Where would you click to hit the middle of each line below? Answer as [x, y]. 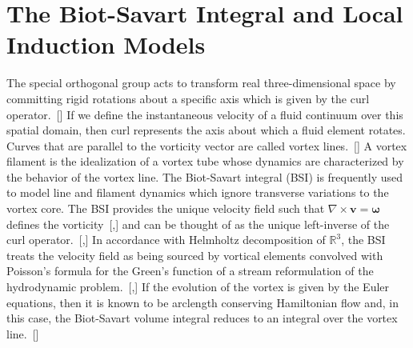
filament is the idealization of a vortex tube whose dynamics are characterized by [205, 161]
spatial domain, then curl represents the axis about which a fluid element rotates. [206, 130]
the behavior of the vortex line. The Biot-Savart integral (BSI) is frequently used [205, 176]
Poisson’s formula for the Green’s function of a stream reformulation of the [190, 271]
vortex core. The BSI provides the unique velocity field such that [166, 208]
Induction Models [106, 44]
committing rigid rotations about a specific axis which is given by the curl [188, 98]
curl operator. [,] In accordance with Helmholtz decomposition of [166, 240]
